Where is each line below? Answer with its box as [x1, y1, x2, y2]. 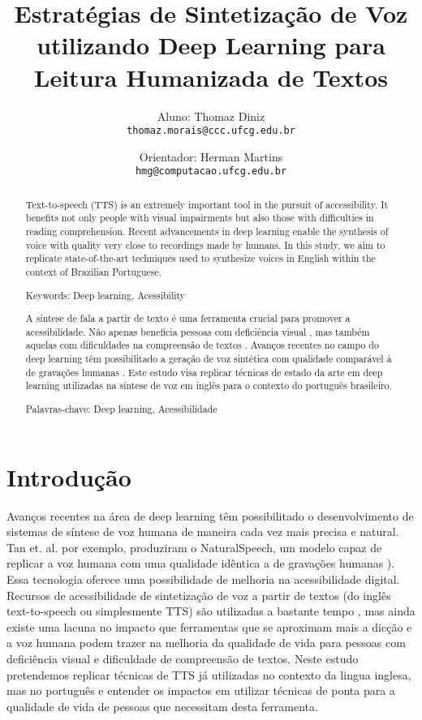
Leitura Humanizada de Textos [34, 60, 388, 93]
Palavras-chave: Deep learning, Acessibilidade [25, 402, 217, 415]
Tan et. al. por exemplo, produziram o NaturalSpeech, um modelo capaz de [6, 538, 382, 555]
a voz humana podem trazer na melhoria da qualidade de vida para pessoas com [6, 634, 406, 651]
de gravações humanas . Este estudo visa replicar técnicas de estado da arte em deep [25, 365, 383, 379]
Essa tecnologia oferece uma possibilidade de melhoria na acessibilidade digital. [6, 570, 400, 587]
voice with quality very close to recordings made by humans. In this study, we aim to [25, 238, 385, 251]
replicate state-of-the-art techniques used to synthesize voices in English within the [25, 251, 376, 265]
